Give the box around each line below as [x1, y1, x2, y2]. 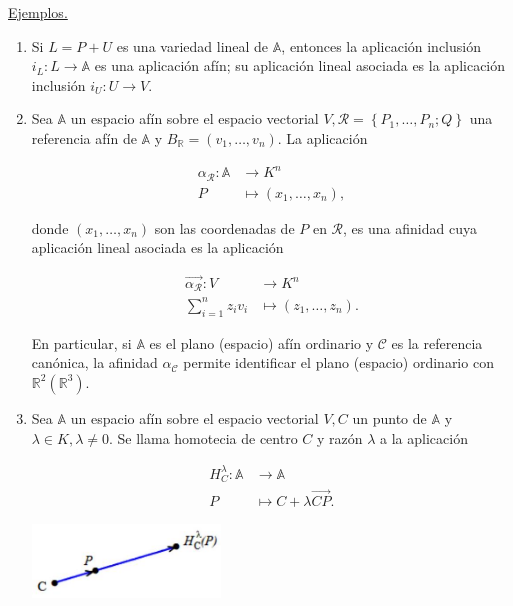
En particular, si [31, 332, 132, 353]
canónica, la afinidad [31, 352, 158, 373]
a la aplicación [380, 427, 468, 448]
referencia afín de [31, 127, 137, 148]
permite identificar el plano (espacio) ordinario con [183, 352, 494, 373]
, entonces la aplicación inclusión [281, 35, 481, 56]
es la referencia [391, 332, 483, 353]
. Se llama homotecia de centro [109, 427, 298, 448]
